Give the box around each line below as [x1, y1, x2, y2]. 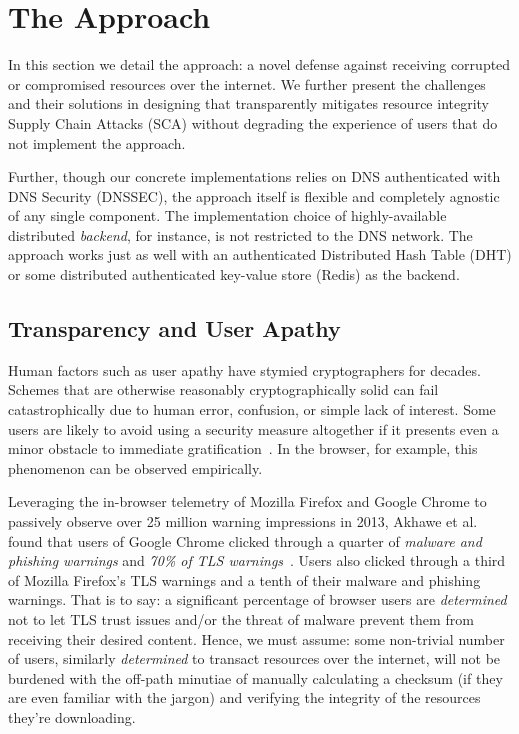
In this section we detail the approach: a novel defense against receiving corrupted [8, 54, 511, 75]
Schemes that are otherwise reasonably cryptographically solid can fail [8, 379, 439, 400]
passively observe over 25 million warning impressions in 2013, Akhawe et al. [8, 511, 478, 532]
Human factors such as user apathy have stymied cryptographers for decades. [8, 359, 481, 380]
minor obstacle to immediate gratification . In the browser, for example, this [8, 438, 478, 459]
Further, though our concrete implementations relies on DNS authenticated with [8, 166, 501, 187]
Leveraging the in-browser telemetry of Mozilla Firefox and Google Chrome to [8, 491, 487, 512]
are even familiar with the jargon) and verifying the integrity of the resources [8, 687, 481, 708]
